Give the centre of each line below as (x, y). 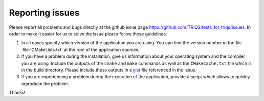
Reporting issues (44, 13)
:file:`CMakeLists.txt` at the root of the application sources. (80, 50)
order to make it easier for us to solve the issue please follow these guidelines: (88, 34)
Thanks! (17, 93)
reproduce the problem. (45, 84)
